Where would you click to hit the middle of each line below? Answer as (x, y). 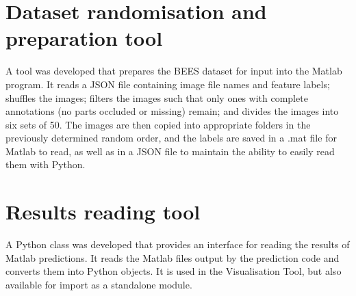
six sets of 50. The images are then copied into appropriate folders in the (158, 124)
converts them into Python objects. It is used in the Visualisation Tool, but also (174, 271)
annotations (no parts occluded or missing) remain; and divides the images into (172, 111)
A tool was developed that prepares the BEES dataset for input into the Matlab (174, 71)
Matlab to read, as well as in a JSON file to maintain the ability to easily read (170, 151)
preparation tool (84, 38)
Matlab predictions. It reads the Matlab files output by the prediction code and (173, 257)
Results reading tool (103, 212)
